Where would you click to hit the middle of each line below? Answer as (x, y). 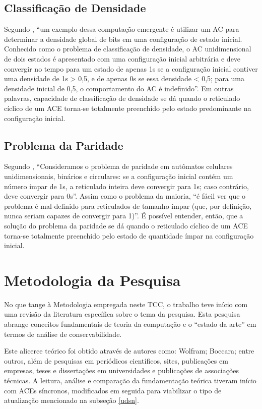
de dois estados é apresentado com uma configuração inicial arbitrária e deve (122, 58)
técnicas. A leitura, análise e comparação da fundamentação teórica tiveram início (130, 380)
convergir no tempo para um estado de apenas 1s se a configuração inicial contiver (131, 68)
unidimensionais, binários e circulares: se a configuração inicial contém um (119, 176)
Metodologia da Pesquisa (92, 280)
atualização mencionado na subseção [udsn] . (72, 400)
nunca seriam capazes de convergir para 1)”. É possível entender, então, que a (124, 216)
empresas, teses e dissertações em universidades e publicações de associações (122, 370)
